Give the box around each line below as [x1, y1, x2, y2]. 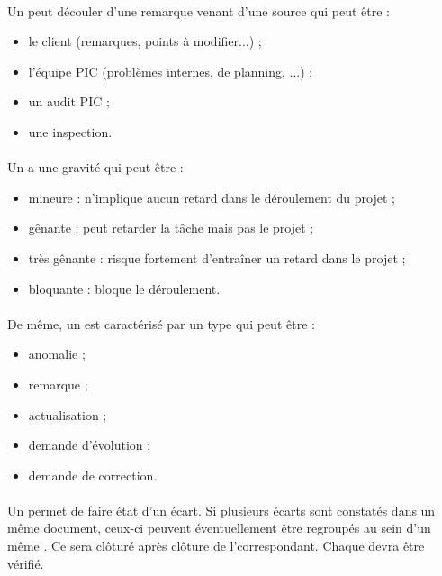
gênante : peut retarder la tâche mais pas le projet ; [28, 218, 314, 237]
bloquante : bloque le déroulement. [28, 279, 221, 297]
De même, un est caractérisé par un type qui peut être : [7, 314, 315, 333]
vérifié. [7, 553, 44, 572]
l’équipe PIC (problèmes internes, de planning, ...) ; [28, 61, 313, 80]
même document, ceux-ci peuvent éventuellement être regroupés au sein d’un [7, 518, 431, 537]
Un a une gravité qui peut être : [7, 158, 184, 177]
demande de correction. [28, 465, 158, 484]
